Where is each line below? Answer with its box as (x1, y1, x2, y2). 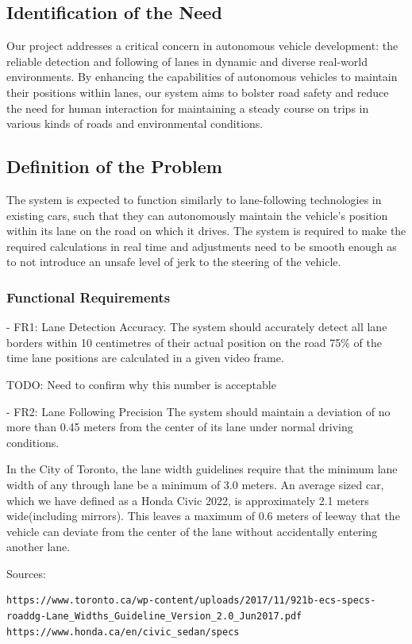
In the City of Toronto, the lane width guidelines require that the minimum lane (6, 461, 398, 477)
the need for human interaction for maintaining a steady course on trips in (6, 99, 369, 116)
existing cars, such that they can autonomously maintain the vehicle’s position (6, 206, 388, 223)
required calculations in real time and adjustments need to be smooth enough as (6, 237, 397, 254)
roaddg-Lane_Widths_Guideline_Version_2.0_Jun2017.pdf (6, 611, 302, 623)
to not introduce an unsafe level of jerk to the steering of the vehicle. (6, 253, 341, 270)
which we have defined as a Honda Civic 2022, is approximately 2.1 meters (6, 492, 369, 508)
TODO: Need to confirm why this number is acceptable (6, 376, 276, 392)
